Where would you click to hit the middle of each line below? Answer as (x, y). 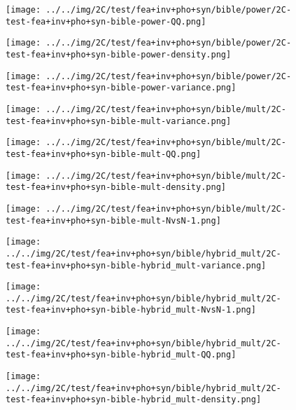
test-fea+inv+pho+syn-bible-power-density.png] (119, 54)
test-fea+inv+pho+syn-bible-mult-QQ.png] (104, 154)
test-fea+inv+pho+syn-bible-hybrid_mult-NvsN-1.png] (131, 310)
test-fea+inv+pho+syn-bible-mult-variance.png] (119, 121)
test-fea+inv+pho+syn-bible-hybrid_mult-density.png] (134, 400)
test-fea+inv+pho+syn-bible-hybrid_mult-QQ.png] (121, 355)
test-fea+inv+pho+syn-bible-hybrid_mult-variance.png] (136, 265)
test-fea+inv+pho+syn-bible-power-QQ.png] (106, 21)
